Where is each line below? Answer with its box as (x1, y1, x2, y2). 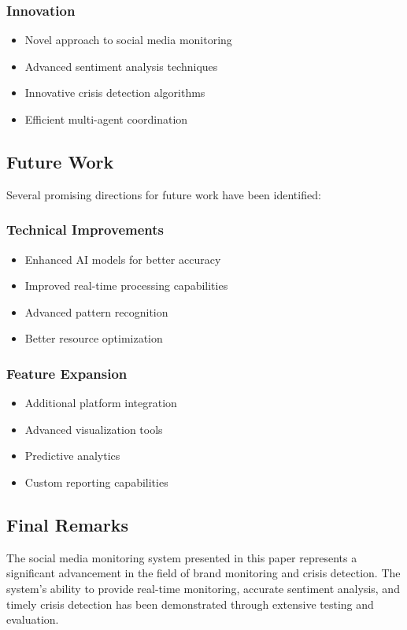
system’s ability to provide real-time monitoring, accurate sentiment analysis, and (6, 580, 400, 596)
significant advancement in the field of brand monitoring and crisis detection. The (6, 565, 401, 581)
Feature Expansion (6, 363, 128, 383)
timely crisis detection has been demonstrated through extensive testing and (6, 595, 374, 612)
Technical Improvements (6, 220, 164, 239)
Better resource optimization (24, 330, 163, 346)
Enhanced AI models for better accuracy (24, 250, 221, 267)
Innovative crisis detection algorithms (24, 84, 205, 101)
